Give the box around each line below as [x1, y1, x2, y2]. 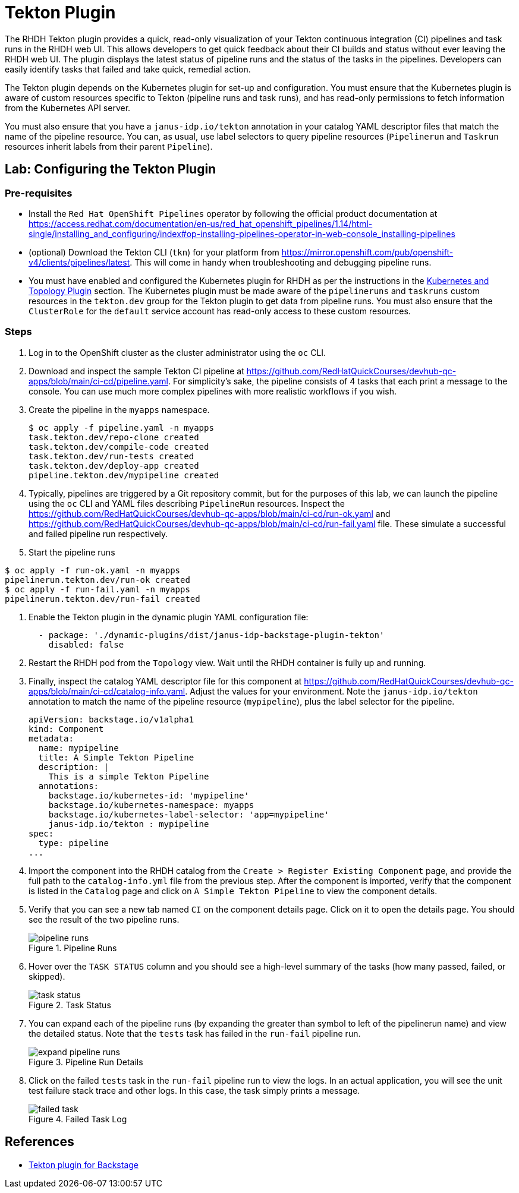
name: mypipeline [38, 743, 119, 753]
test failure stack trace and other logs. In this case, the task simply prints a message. [29, 1085, 360, 1096]
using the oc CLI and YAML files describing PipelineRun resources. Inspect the [29, 498, 345, 509]
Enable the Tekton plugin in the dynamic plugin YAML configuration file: [29, 611, 309, 622]
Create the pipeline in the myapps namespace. [29, 404, 210, 415]
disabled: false [48, 639, 124, 649]
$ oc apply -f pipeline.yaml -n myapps [29, 422, 214, 433]
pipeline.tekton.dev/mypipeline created [29, 470, 219, 480]
